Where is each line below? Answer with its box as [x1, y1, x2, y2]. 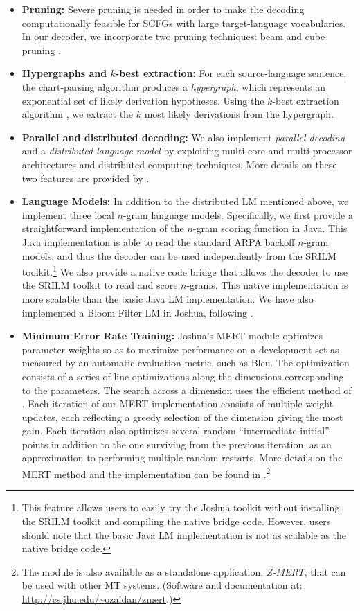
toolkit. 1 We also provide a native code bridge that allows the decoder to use [21, 263, 348, 278]
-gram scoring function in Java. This [192, 221, 348, 236]
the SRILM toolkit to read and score [21, 278, 178, 292]
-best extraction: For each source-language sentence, [115, 66, 347, 80]
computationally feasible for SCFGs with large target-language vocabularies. [21, 15, 346, 30]
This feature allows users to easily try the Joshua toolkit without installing [21, 500, 340, 515]
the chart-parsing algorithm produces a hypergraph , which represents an [21, 79, 326, 94]
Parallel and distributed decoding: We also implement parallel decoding [21, 130, 345, 144]
